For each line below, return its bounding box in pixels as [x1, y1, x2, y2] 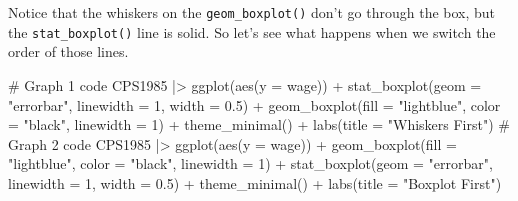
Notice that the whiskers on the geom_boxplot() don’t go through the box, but [8, 2, 496, 22]
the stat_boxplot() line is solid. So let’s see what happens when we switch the [8, 21, 496, 42]
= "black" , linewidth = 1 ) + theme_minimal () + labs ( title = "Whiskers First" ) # [8, 114, 510, 135]
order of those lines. [8, 41, 129, 62]
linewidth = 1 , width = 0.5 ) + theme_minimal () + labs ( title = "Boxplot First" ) [8, 172, 502, 193]
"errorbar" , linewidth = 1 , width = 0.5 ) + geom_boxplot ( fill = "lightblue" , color [8, 94, 501, 115]
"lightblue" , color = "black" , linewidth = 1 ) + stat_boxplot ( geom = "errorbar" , [8, 153, 493, 174]
